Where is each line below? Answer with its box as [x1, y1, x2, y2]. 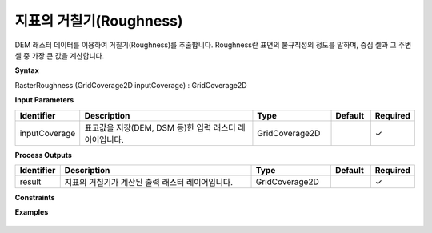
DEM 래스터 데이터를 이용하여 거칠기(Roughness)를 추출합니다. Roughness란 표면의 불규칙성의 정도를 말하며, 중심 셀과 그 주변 [14, 40, 412, 50]
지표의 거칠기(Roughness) [14, 12, 183, 30]
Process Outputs [14, 150, 72, 159]
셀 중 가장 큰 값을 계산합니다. [14, 50, 105, 60]
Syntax [14, 66, 39, 75]
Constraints [14, 192, 55, 202]
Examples [14, 207, 49, 217]
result [19, 176, 42, 187]
